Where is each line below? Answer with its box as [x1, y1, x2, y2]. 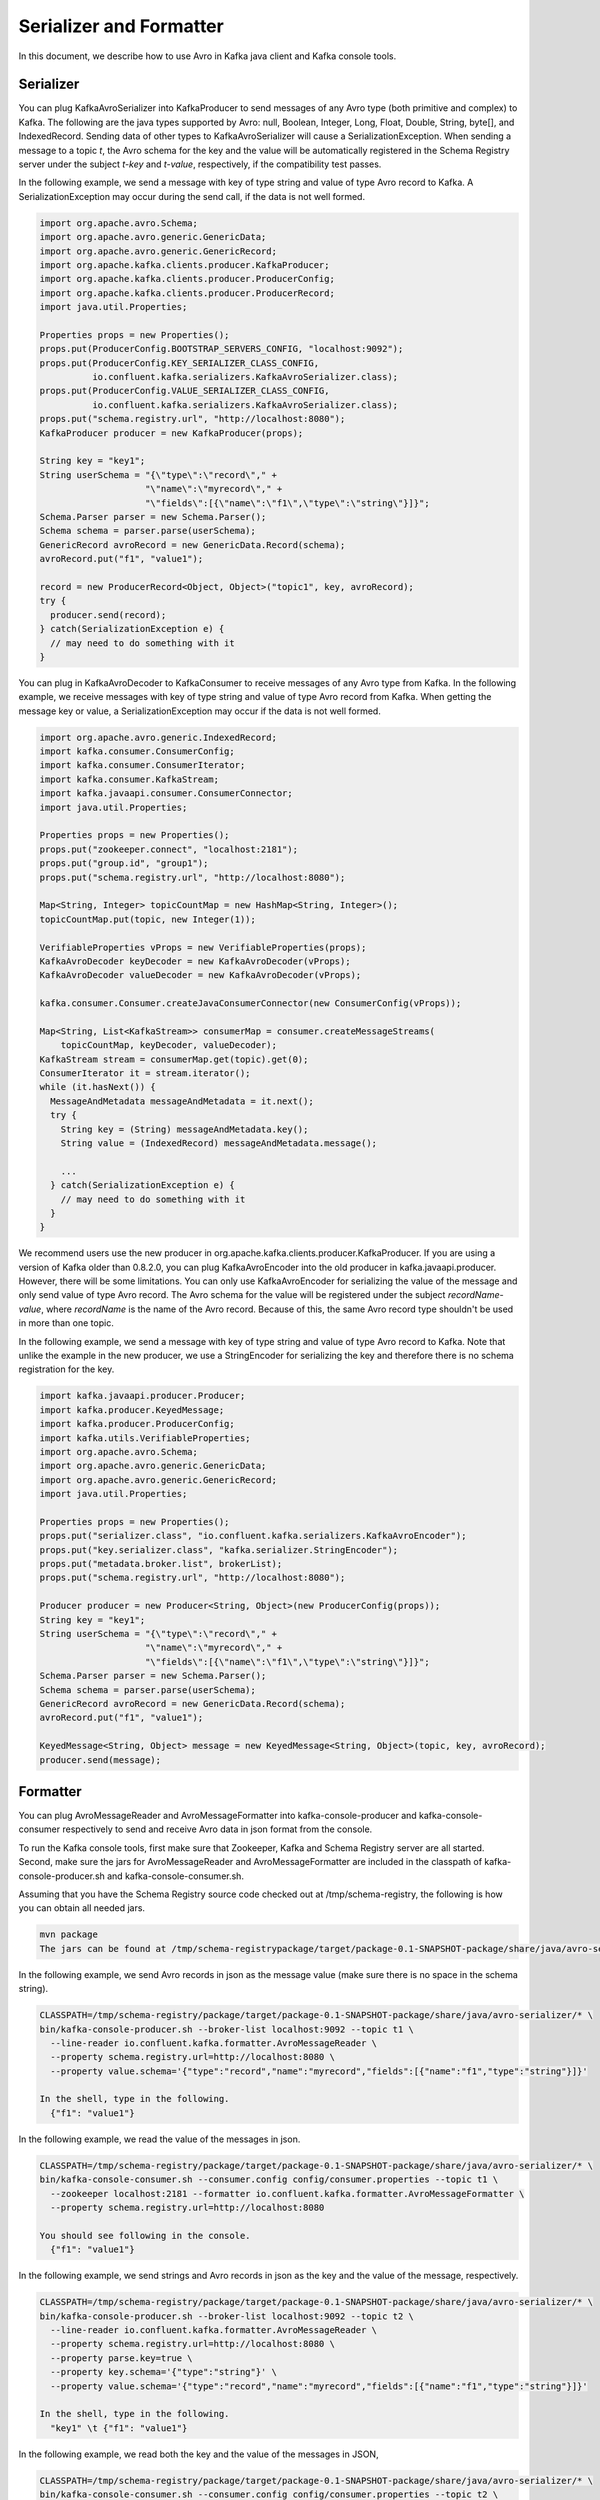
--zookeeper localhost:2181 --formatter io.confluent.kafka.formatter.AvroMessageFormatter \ [50, 2188, 525, 2199]
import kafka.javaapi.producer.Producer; [39, 1390, 246, 1402]
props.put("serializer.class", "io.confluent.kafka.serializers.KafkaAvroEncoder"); [39, 1530, 467, 1542]
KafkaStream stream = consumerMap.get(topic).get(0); [39, 1053, 309, 1065]
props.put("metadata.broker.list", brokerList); [39, 1558, 283, 1570]
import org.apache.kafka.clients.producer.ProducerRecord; [39, 287, 335, 299]
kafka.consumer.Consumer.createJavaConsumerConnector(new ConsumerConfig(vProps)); [39, 998, 462, 1009]
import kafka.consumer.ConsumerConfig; [39, 746, 235, 757]
